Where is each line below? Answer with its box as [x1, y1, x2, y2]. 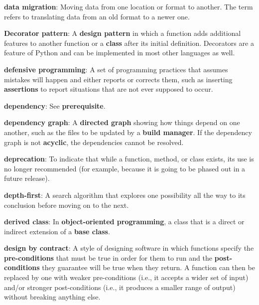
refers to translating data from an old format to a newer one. [4, 11, 190, 21]
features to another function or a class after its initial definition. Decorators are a [4, 37, 254, 48]
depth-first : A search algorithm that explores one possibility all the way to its [4, 189, 246, 200]
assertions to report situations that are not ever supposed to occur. [4, 84, 213, 94]
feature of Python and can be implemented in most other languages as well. [4, 47, 235, 58]
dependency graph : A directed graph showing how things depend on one [4, 117, 240, 128]
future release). [4, 173, 50, 183]
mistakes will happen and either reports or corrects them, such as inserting [4, 74, 233, 84]
